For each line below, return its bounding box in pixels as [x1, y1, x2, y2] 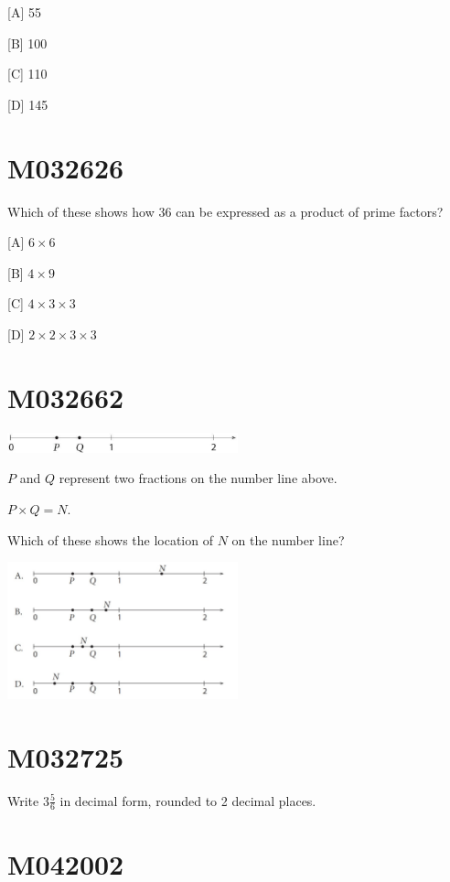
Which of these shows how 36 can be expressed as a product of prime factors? [7, 201, 444, 220]
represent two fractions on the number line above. [59, 468, 337, 488]
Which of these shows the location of [7, 530, 213, 549]
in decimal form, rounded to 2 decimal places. [59, 791, 316, 810]
